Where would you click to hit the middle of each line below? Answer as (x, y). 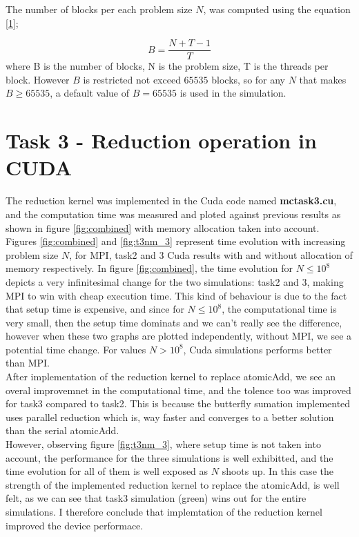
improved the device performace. (75, 525)
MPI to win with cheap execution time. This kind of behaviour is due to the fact (176, 295)
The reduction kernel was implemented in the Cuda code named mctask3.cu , (171, 201)
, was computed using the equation (277, 9)
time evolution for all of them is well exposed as (107, 471)
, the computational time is (279, 309)
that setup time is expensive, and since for (95, 309)
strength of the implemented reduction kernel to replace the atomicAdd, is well (173, 484)
